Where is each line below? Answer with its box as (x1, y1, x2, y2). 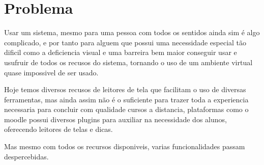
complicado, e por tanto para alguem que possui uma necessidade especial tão (4, 37, 247, 47)
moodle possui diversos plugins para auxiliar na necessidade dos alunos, (4, 114, 227, 124)
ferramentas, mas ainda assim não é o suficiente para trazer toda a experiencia (4, 94, 249, 104)
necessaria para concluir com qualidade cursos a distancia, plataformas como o (4, 104, 249, 115)
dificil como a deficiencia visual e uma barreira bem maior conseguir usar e (4, 47, 237, 58)
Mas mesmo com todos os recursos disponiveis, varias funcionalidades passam (4, 141, 245, 152)
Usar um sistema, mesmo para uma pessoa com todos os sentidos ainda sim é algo (4, 27, 260, 38)
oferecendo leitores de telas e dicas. (4, 124, 113, 134)
